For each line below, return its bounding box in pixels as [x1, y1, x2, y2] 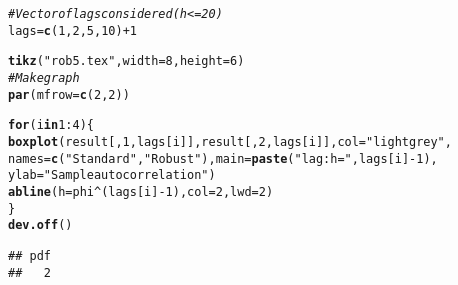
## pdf [8, 248, 51, 263]
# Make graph [8, 70, 80, 85]
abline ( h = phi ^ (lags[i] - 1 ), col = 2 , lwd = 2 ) [8, 184, 274, 199]
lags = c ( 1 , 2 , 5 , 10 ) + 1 [8, 23, 138, 38]
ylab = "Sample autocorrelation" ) [8, 168, 216, 183]
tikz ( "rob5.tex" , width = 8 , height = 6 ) [8, 54, 245, 69]
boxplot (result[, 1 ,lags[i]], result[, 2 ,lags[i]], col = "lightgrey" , [8, 134, 452, 149]
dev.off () [8, 218, 73, 233]
